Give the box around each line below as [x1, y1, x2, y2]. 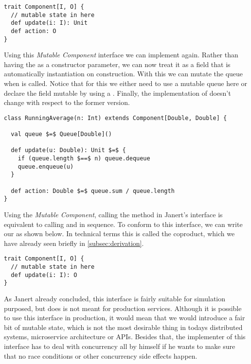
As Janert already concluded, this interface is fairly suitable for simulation [4, 294, 226, 304]
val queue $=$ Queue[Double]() [11, 131, 112, 138]
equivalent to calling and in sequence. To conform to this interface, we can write [4, 219, 243, 229]
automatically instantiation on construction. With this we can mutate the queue [4, 69, 243, 79]
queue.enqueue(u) [18, 163, 74, 170]
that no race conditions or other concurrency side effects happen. [4, 350, 197, 361]
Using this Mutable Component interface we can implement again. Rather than [4, 50, 238, 60]
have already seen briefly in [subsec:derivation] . [4, 238, 144, 248]
